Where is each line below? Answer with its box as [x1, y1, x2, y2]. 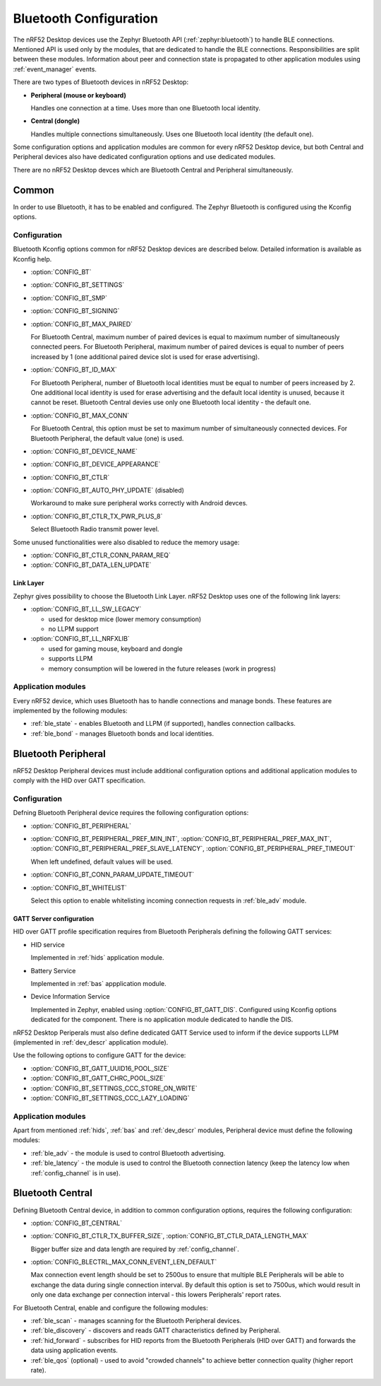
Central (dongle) [30, 117, 80, 125]
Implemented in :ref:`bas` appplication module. [30, 980, 167, 987]
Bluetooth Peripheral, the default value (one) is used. [30, 434, 184, 442]
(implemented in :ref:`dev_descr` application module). [13, 1038, 169, 1046]
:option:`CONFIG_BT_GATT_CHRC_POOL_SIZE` [30, 1074, 166, 1083]
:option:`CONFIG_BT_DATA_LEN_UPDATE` [30, 560, 152, 569]
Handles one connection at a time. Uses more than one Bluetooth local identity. [30, 103, 261, 112]
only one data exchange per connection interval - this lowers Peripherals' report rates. [30, 1291, 282, 1299]
